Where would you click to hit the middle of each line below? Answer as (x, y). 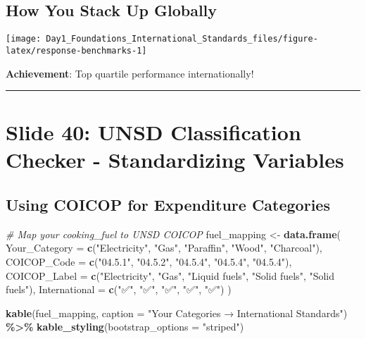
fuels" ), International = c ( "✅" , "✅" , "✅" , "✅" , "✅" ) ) (119, 289)
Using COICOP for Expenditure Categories (168, 205)
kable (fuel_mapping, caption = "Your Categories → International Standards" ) (177, 313)
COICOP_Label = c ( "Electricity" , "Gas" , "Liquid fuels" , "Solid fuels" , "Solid (170, 275)
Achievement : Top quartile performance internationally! (130, 73)
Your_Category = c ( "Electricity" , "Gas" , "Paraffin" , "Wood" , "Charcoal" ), (164, 248)
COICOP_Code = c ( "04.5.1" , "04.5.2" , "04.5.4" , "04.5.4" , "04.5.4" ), (149, 262)
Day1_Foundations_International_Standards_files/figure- (182, 39)
